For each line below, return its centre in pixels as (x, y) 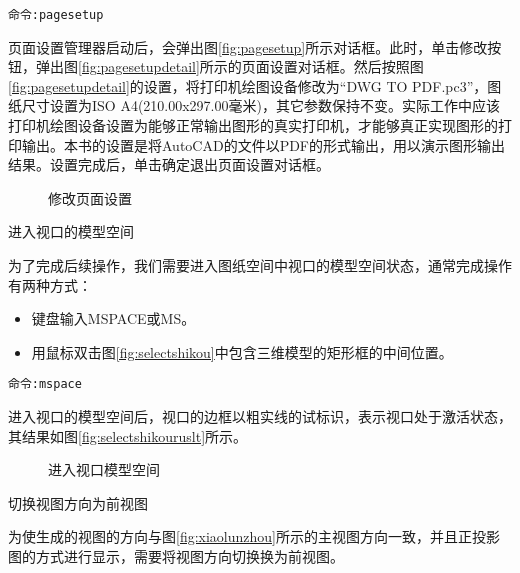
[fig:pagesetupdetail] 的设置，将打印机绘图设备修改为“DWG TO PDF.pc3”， (248, 85)
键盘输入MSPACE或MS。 (113, 318)
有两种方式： (50, 284)
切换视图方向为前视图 (78, 502)
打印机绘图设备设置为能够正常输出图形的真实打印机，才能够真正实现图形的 (253, 125)
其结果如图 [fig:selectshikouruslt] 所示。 (128, 435)
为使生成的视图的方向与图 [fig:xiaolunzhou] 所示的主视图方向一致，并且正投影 (254, 536)
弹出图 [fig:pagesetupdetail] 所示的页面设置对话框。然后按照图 (229, 66)
